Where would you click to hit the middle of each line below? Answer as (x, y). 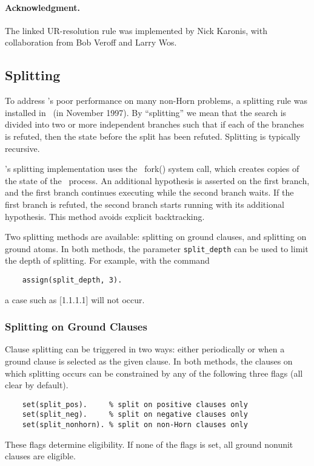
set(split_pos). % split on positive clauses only (135, 404)
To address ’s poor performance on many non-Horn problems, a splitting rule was (156, 101)
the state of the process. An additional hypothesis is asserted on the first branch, (157, 180)
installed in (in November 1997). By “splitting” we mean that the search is (146, 112)
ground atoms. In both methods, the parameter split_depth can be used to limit (157, 248)
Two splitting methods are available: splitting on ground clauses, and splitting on (156, 237)
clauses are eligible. (40, 456)
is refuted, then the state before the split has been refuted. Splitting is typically (153, 136)
